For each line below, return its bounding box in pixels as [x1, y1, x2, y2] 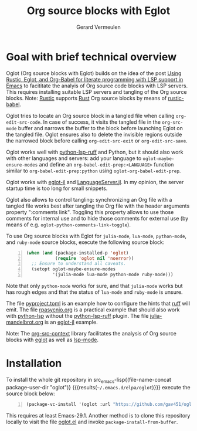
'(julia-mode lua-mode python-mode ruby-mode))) [52, 272, 174, 278]
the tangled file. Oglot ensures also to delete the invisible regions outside [6, 131, 182, 138]
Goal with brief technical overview [6, 50, 177, 63]
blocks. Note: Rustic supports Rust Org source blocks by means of [6, 94, 167, 101]
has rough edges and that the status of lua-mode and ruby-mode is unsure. [6, 289, 183, 296]
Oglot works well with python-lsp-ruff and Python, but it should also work [6, 148, 184, 155]
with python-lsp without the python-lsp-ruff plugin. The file [6, 313, 149, 320]
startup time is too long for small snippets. [6, 185, 108, 192]
